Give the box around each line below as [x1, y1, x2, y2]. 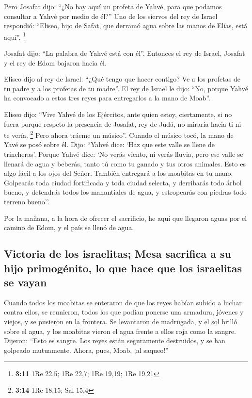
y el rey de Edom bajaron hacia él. [4, 57, 107, 67]
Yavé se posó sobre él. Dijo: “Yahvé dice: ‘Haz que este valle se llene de [4, 139, 215, 149]
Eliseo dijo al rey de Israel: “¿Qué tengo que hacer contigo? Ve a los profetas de [4, 74, 240, 84]
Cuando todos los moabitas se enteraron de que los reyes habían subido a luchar [4, 297, 242, 307]
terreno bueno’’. [4, 197, 50, 206]
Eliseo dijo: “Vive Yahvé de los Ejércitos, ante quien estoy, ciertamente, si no [4, 109, 232, 119]
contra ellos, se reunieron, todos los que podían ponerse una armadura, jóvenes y [4, 307, 244, 317]
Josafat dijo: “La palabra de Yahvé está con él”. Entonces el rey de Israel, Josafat [4, 48, 245, 58]
